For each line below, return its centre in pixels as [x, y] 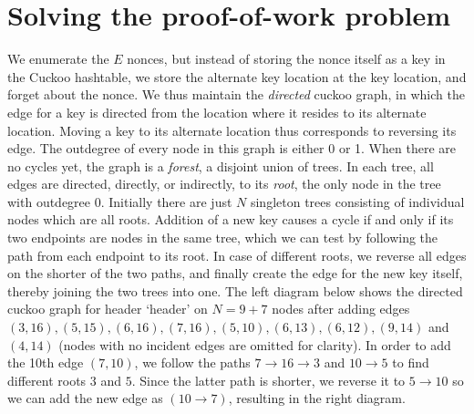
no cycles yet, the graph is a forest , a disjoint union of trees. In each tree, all [221, 166]
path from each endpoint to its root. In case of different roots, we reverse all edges [237, 255]
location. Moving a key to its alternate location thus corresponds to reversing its [232, 130]
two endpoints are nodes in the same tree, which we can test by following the [223, 238]
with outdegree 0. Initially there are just [120, 201]
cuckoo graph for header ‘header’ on [108, 309]
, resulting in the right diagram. [317, 398]
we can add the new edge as [85, 398]
